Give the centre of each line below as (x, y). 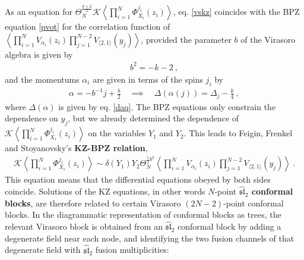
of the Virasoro (268, 39)
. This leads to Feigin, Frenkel (238, 133)
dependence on (31, 118)
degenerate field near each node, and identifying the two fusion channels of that (150, 238)
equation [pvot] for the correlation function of (88, 26)
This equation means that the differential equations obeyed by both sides (138, 179)
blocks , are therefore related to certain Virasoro (93, 203)
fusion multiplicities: (132, 250)
